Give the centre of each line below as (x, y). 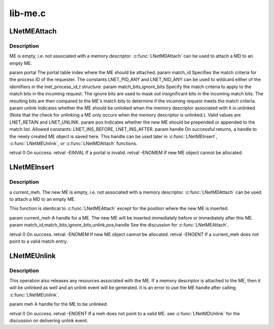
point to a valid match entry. (39, 241)
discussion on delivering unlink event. (49, 320)
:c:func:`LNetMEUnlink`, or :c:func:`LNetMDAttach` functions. (73, 143)
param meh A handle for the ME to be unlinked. (59, 304)
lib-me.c (27, 13)
